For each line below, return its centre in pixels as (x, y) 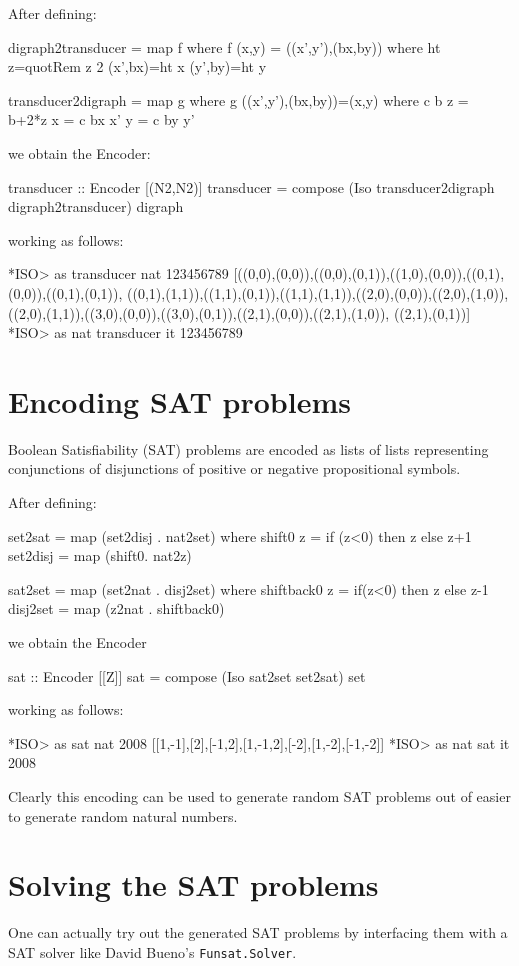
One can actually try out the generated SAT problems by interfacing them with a (258, 932)
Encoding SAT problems (179, 400)
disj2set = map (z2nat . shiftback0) (116, 608)
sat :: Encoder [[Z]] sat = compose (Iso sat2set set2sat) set (187, 675)
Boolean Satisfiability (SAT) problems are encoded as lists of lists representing (248, 448)
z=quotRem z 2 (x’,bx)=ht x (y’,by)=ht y (137, 66)
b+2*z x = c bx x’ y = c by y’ (101, 119)
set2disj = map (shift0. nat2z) (100, 555)
